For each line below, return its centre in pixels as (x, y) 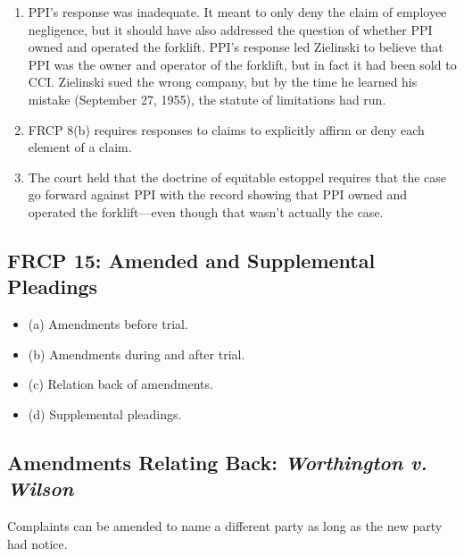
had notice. (37, 543)
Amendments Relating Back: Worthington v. (217, 462)
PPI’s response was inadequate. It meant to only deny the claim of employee (237, 12)
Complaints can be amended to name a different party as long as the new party (225, 526)
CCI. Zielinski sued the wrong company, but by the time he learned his (223, 82)
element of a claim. (80, 147)
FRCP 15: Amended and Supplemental (191, 260)
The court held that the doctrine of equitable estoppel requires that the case (237, 177)
